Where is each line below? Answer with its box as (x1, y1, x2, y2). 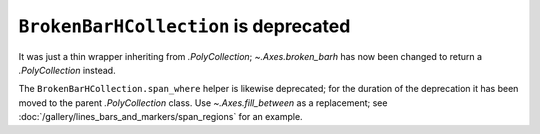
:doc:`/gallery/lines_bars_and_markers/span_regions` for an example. (18, 111, 304, 123)
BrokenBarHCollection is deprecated (18, 15, 351, 37)
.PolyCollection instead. (18, 64, 116, 76)
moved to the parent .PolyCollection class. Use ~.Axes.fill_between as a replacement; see (18, 96, 388, 109)
